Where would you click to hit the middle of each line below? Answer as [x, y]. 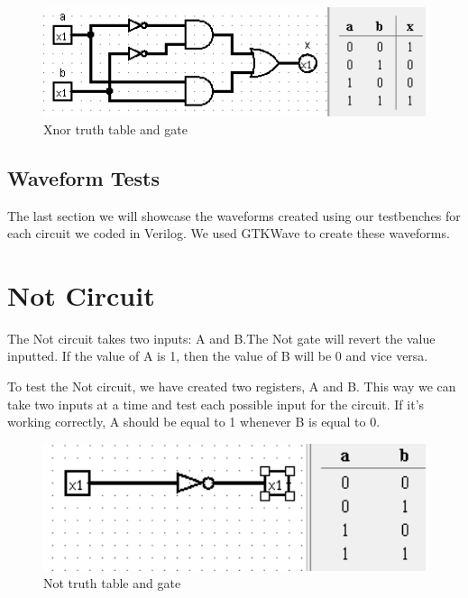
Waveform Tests [84, 177]
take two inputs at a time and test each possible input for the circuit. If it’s [216, 404]
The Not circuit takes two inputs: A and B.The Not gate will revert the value [221, 338]
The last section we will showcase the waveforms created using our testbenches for [234, 215]
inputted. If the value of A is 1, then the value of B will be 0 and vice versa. [218, 356]
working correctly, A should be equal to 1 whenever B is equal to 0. [194, 422]
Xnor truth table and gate [115, 129]
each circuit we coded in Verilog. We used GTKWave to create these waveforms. [229, 233]
